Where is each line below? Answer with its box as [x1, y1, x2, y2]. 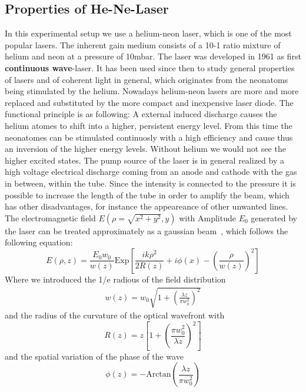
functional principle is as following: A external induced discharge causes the [5, 108, 277, 120]
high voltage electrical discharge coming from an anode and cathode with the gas [5, 165, 297, 178]
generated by [251, 211, 297, 224]
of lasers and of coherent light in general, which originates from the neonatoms [5, 73, 288, 85]
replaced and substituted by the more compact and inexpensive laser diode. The [5, 96, 294, 108]
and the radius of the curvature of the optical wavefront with [5, 309, 225, 321]
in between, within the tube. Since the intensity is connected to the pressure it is [5, 177, 296, 189]
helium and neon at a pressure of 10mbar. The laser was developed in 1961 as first [5, 50, 301, 62]
